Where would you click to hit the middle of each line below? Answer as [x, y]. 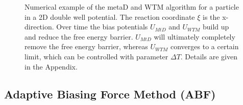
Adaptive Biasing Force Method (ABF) [110, 94]
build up [216, 27]
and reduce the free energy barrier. [79, 36]
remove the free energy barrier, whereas [86, 46]
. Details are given [209, 56]
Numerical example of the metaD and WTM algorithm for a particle [132, 7]
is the [211, 16]
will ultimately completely [195, 36]
